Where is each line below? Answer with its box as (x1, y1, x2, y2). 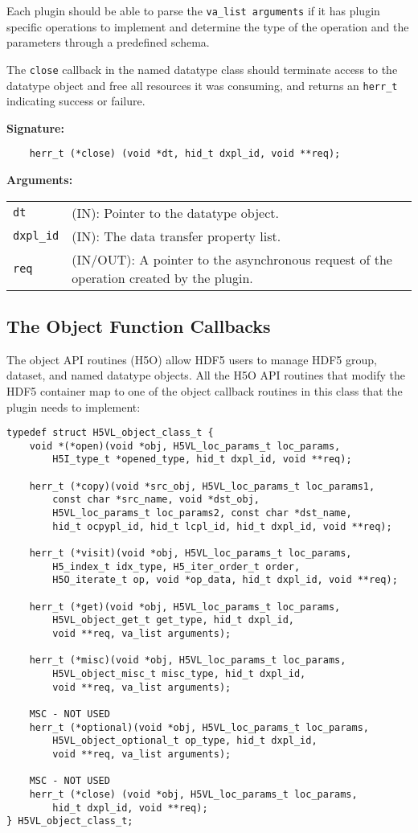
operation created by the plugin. (72, 268, 253, 287)
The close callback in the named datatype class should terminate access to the (6, 60, 398, 77)
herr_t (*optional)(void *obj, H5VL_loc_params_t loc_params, (29, 721, 370, 733)
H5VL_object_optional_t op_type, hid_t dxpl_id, (52, 735, 318, 747)
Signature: (6, 119, 64, 136)
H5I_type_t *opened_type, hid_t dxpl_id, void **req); (52, 453, 352, 466)
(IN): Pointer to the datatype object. (72, 203, 279, 222)
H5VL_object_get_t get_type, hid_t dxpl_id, (52, 614, 294, 626)
